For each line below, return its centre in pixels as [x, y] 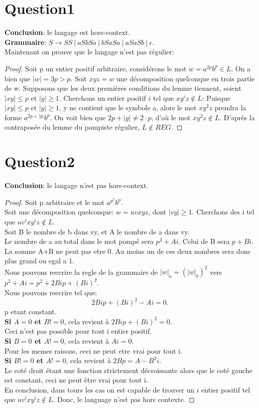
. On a [241, 68]
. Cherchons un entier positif [103, 98]
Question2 [40, 161]
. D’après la [237, 117]
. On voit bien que [78, 117]
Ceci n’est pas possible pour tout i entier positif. [78, 331]
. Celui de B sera [204, 241]
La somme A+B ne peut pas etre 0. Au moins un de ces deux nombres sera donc [128, 251]
